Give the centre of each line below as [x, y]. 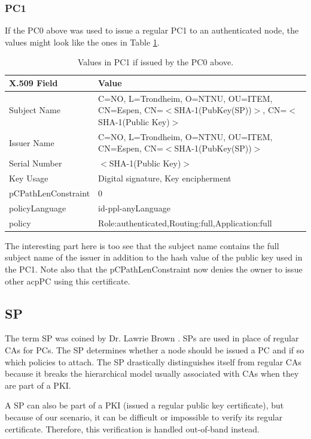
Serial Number [36, 163]
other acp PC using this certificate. [68, 281]
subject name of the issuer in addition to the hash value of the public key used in [154, 257]
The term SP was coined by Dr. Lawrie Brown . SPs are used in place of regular [152, 338]
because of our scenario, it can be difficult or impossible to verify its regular [144, 417]
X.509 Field [33, 83]
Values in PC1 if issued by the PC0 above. [155, 62]
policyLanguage [38, 208]
